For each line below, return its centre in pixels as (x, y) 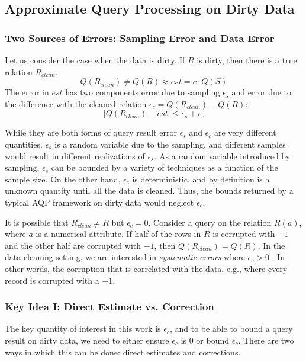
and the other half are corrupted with (73, 245)
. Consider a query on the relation (210, 222)
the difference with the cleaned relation (76, 103)
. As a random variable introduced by (222, 156)
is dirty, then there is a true (247, 60)
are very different (245, 132)
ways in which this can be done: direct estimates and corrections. (123, 352)
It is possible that (37, 222)
